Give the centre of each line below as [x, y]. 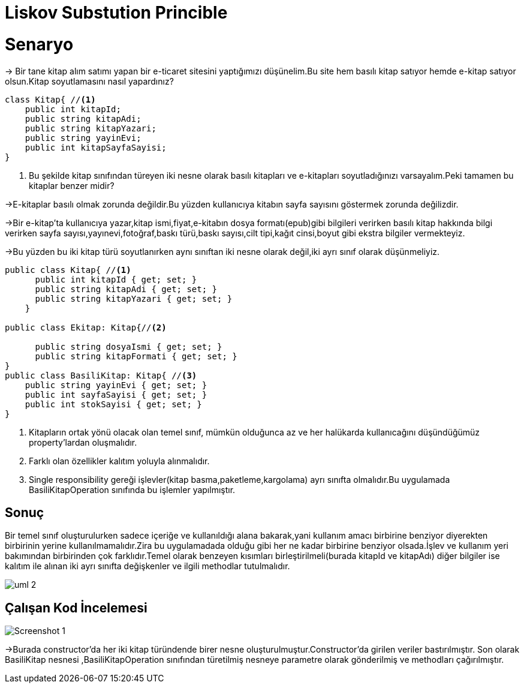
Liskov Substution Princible [116, 13]
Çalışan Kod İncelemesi [76, 608]
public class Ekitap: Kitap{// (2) [86, 327]
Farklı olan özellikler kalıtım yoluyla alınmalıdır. [119, 461]
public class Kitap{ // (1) [68, 270]
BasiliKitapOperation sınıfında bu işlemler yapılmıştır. [132, 489]
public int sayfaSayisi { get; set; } [116, 394]
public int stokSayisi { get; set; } [113, 404]
